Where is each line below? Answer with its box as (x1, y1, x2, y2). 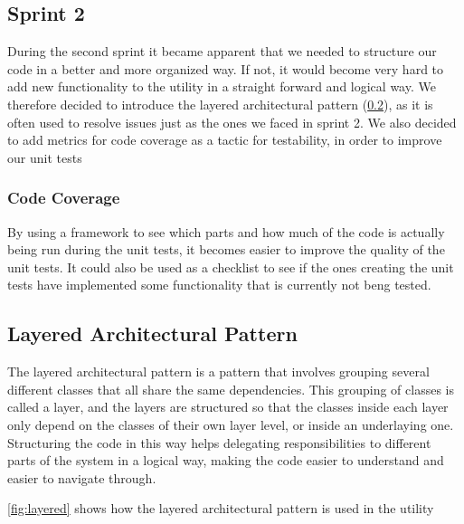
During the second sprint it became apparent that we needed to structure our (7, 42, 437, 61)
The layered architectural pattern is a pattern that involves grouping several (7, 362, 430, 381)
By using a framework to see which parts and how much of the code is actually (7, 222, 445, 241)
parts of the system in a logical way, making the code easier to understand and (7, 451, 444, 470)
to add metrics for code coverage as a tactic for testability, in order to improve (7, 130, 442, 149)
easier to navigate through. (7, 468, 156, 487)
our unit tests (7, 148, 82, 167)
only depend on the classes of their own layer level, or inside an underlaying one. (7, 414, 454, 433)
